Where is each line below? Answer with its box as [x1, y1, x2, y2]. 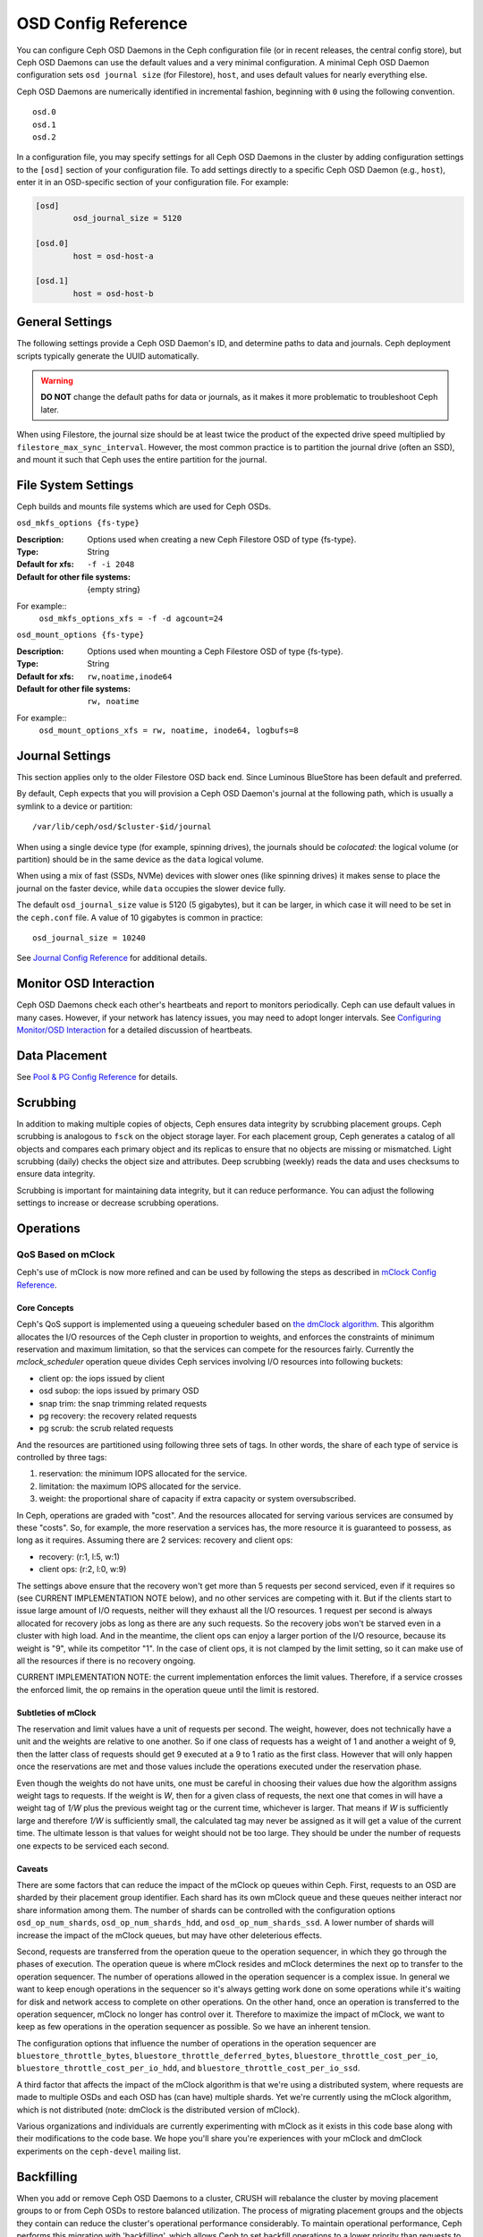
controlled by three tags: [16, 1452, 107, 1463]
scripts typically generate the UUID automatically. [16, 350, 199, 361]
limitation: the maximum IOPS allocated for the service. [38, 1481, 241, 1492]
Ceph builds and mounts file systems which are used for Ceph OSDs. [16, 501, 272, 512]
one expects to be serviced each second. [16, 1840, 170, 1851]
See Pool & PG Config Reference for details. [16, 1071, 178, 1082]
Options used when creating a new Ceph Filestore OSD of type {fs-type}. [87, 533, 357, 545]
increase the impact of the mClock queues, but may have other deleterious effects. [16, 1929, 322, 1941]
